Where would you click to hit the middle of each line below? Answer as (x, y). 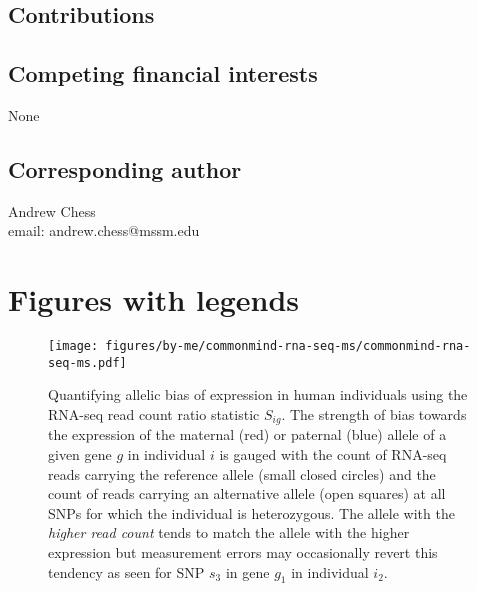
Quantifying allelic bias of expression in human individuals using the (258, 394)
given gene (80, 454)
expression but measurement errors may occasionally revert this (243, 552)
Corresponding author (125, 168)
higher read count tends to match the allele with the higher (229, 532)
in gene (247, 571)
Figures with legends (154, 299)
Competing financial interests (163, 73)
